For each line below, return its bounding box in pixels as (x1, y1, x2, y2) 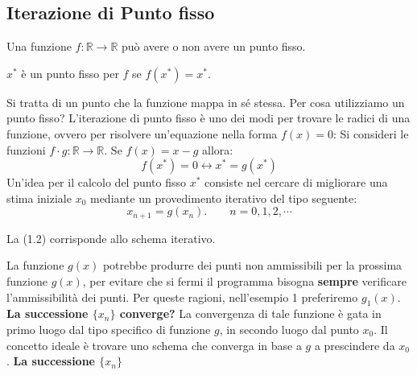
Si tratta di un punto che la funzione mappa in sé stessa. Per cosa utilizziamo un (6, 93, 405, 110)
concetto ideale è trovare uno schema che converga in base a (6, 336, 302, 353)
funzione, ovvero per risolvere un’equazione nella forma (6, 125, 278, 142)
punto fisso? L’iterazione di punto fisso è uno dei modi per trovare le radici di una (6, 109, 411, 126)
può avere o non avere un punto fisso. (121, 38, 306, 55)
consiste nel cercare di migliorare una (204, 174, 388, 191)
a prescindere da (314, 336, 395, 353)
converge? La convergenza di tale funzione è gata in (119, 305, 382, 322)
